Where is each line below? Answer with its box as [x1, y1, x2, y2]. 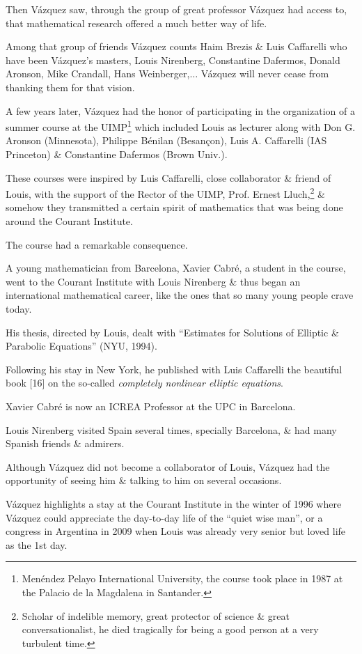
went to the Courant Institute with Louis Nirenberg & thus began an [6, 274, 301, 288]
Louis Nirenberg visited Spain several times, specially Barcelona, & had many [6, 422, 337, 437]
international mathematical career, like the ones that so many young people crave [6, 288, 354, 302]
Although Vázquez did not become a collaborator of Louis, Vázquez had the [6, 459, 330, 474]
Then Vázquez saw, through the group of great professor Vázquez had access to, [6, 2, 347, 16]
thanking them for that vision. [6, 79, 135, 94]
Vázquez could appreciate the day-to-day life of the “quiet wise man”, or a [6, 510, 323, 524]
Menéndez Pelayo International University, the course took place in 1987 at [22, 571, 343, 586]
